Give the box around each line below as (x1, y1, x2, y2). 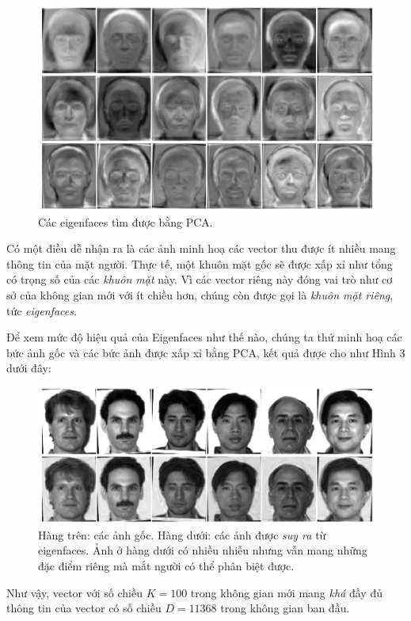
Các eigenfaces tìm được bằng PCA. (38, 213, 213, 230)
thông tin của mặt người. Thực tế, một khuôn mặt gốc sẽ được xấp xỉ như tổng (6, 255, 393, 272)
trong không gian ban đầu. (220, 600, 350, 616)
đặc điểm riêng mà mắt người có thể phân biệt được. (38, 557, 295, 573)
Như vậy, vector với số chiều (6, 584, 143, 600)
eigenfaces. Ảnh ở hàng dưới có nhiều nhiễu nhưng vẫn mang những (38, 542, 367, 558)
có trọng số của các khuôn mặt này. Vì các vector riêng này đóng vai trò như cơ (6, 271, 393, 288)
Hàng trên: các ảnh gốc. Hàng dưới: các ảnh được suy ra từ (38, 526, 326, 543)
